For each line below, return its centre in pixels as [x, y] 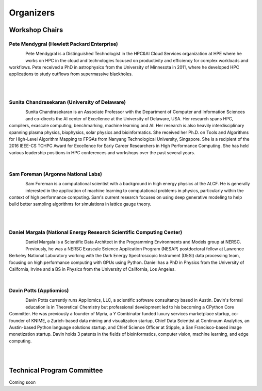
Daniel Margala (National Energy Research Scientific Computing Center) [96, 232]
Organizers [32, 13]
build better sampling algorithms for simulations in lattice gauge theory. [80, 204]
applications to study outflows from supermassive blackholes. [71, 74]
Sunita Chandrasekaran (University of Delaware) [67, 102]
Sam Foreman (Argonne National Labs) [56, 174]
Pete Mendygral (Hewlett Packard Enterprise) [64, 44]
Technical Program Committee [56, 370]
